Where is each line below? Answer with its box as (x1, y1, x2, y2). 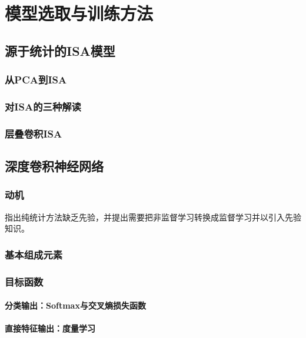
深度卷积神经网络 (5, 157, 104, 175)
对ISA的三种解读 (5, 99, 81, 113)
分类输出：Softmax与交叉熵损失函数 (5, 299, 146, 312)
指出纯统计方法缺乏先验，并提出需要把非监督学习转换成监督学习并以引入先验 (5, 210, 301, 223)
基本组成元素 (5, 247, 63, 262)
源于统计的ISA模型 (5, 41, 115, 59)
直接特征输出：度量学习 (5, 322, 95, 334)
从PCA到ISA (5, 72, 67, 87)
